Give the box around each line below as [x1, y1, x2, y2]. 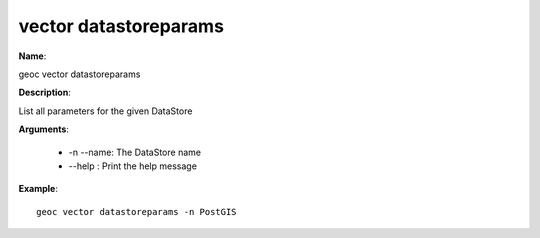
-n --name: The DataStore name [68, 146, 202, 158]
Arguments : [18, 123, 70, 135]
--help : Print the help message [68, 160, 197, 172]
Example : [18, 183, 59, 195]
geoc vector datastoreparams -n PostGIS [36, 206, 237, 217]
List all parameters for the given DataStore [18, 105, 193, 117]
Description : [18, 86, 72, 99]
